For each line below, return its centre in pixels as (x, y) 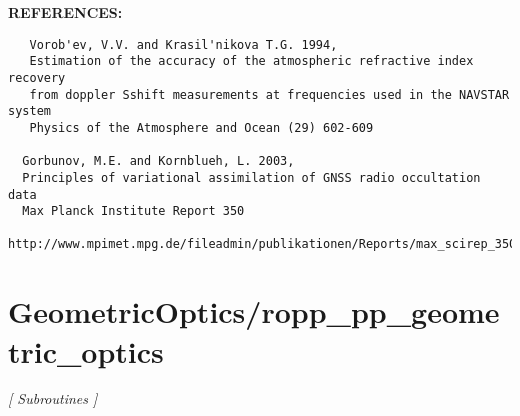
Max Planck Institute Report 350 (133, 211)
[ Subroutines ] (53, 398)
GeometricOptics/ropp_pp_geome (254, 311)
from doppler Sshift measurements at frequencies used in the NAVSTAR (269, 94)
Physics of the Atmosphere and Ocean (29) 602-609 (201, 127)
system (29, 111)
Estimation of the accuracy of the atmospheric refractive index (251, 61)
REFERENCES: (65, 12)
